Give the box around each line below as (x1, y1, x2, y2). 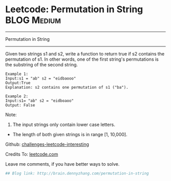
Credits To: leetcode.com (5, 151, 59, 157)
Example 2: (5, 93, 28, 99)
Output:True (5, 80, 31, 85)
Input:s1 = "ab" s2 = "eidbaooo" (5, 75, 76, 81)
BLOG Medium (5, 14, 61, 26)
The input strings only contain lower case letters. (12, 121, 116, 127)
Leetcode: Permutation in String (5, 4, 144, 15)
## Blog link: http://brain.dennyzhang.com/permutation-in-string (5, 171, 149, 176)
